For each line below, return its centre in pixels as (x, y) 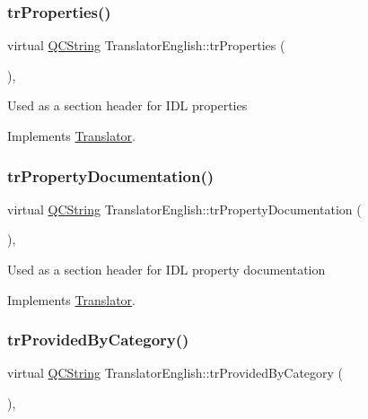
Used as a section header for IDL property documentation (166, 269)
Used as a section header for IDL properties (127, 105)
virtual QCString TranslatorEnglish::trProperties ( (146, 45)
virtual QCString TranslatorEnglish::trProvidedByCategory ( (175, 373)
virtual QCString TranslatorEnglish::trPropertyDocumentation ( (184, 209)
